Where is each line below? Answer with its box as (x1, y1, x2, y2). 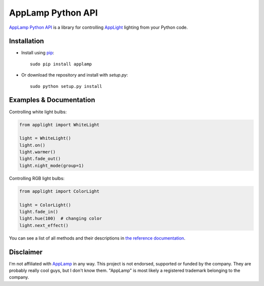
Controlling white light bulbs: (9, 109, 67, 115)
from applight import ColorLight (19, 188, 100, 194)
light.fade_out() (19, 156, 61, 162)
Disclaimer (9, 248, 43, 256)
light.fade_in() (19, 209, 59, 214)
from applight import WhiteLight (19, 122, 100, 127)
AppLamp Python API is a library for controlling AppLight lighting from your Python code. (9, 24, 188, 30)
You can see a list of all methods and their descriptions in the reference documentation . (9, 235, 186, 241)
